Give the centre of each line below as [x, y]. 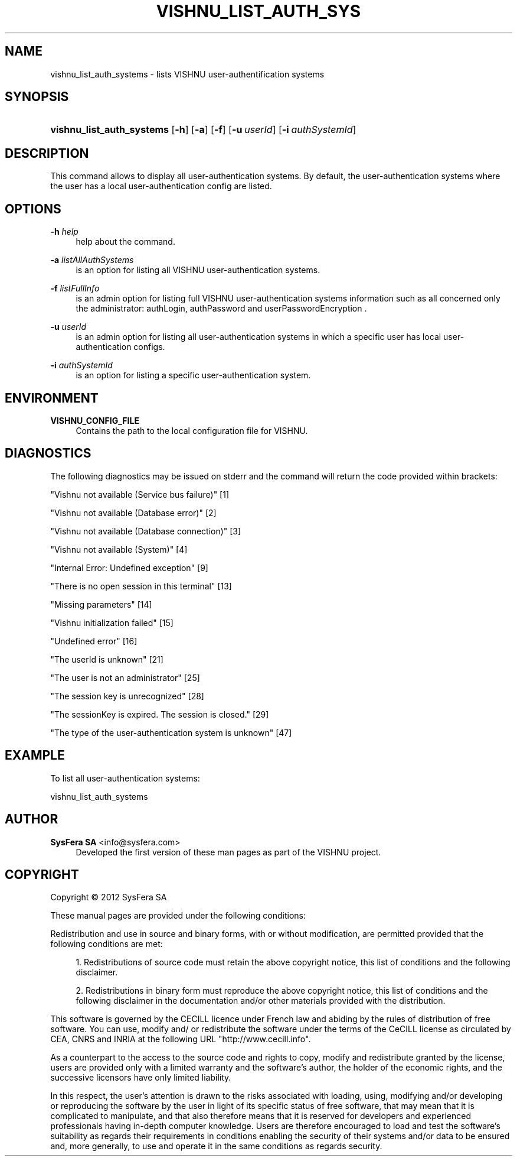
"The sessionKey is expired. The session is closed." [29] [160, 714]
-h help [64, 232]
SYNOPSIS [37, 97]
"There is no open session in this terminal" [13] [141, 586]
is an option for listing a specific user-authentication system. [193, 375]
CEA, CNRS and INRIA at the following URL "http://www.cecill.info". [181, 1039]
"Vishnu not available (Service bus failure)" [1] [140, 494]
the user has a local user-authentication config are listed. [161, 186]
